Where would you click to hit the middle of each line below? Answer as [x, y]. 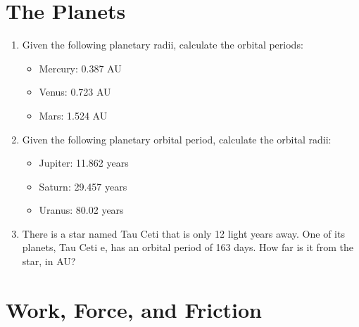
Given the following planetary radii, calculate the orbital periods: [163, 45]
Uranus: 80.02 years [81, 210]
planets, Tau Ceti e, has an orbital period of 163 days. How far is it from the [188, 247]
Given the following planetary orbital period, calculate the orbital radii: [177, 139]
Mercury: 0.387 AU [80, 68]
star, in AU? [49, 261]
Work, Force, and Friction [134, 309]
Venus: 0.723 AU [75, 92]
